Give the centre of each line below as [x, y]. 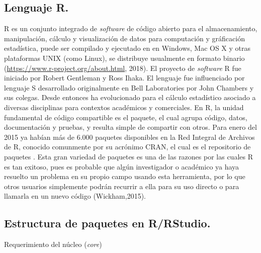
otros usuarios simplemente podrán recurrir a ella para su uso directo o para [122, 186]
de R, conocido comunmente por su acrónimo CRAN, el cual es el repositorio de [127, 147]
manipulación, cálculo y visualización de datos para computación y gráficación [124, 38]
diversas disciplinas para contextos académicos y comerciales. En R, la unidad [124, 107]
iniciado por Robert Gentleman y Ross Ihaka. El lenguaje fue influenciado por [124, 78]
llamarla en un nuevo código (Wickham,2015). [75, 196]
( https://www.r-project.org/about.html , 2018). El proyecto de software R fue [123, 68]
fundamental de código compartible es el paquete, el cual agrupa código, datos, [126, 117]
